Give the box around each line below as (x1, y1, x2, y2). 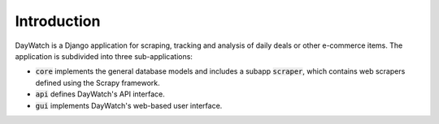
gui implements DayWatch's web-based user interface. (35, 100, 223, 110)
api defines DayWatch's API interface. (35, 89, 166, 99)
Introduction (15, 12, 101, 30)
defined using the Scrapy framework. (35, 78, 160, 88)
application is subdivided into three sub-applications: (15, 51, 193, 61)
